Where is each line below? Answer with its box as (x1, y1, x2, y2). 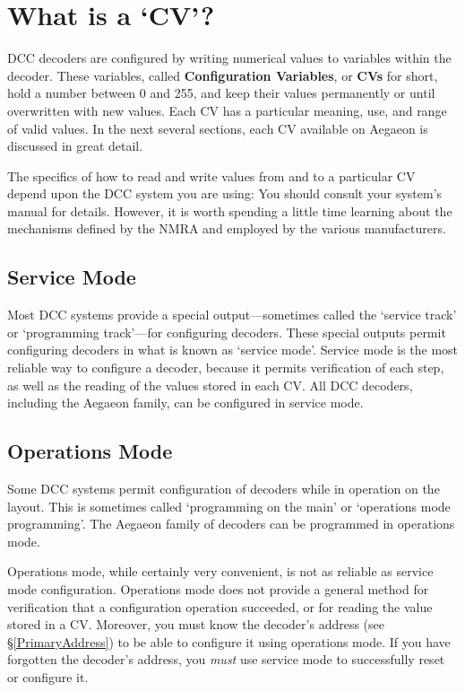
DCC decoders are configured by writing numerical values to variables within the (7, 48, 452, 67)
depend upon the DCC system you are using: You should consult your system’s (7, 184, 443, 203)
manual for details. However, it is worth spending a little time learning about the (7, 201, 452, 220)
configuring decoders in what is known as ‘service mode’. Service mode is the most (7, 340, 459, 359)
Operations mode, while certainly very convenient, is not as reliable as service (7, 562, 434, 581)
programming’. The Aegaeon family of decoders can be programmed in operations (7, 514, 455, 533)
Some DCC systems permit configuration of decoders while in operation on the (7, 479, 440, 498)
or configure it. (7, 667, 89, 686)
